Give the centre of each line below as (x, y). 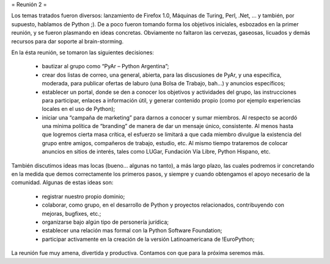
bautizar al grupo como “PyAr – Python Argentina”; (105, 66)
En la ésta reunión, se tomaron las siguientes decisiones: (82, 52)
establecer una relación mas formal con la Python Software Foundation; (132, 230)
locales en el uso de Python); (79, 109)
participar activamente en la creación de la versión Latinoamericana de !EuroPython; (148, 239)
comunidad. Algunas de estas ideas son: (62, 182)
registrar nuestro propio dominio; (83, 196)
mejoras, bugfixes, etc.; (71, 213)
